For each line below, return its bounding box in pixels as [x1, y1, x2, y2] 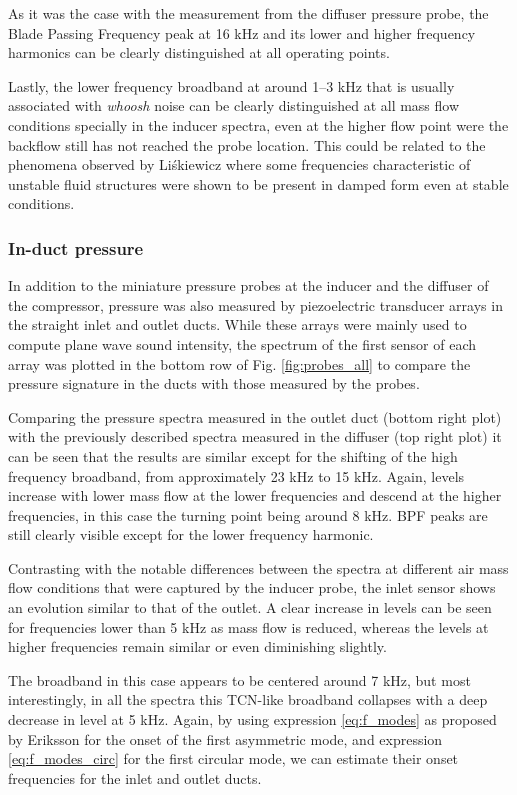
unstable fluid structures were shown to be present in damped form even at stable [8, 173, 509, 194]
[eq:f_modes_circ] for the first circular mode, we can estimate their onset [8, 748, 459, 769]
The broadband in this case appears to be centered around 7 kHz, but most [8, 669, 471, 690]
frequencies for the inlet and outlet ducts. [8, 767, 262, 788]
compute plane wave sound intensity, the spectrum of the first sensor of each [8, 333, 476, 354]
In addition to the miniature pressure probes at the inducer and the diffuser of [8, 275, 489, 296]
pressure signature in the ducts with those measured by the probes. [8, 373, 420, 394]
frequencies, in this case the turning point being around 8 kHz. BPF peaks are [8, 504, 488, 525]
